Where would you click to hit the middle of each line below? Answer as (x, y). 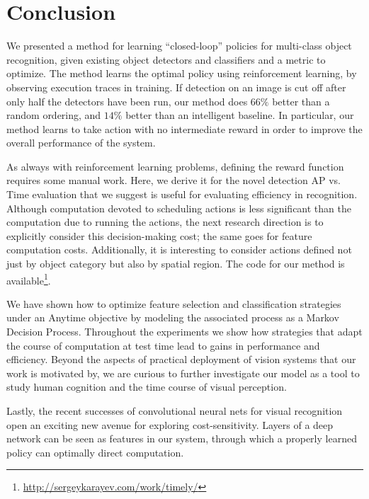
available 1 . (29, 279)
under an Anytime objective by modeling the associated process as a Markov (173, 317)
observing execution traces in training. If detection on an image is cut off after (176, 87)
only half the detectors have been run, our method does (127, 101)
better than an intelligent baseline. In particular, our (240, 115)
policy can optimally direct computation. (95, 452)
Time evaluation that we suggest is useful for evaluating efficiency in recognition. (182, 194)
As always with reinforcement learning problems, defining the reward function (175, 166)
